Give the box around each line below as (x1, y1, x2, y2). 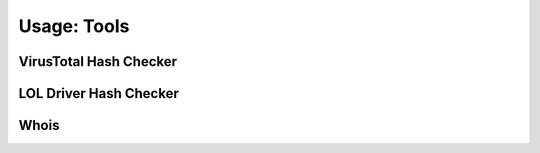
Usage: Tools (18, 15, 130, 37)
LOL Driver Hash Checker (18, 85, 179, 102)
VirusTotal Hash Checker (18, 53, 178, 70)
